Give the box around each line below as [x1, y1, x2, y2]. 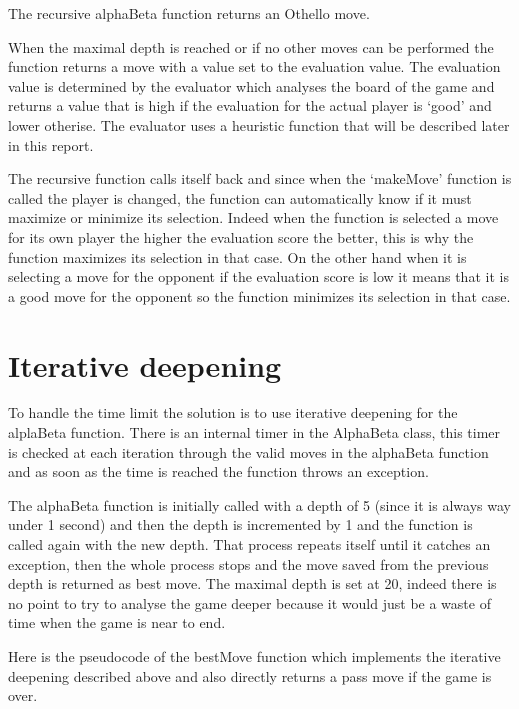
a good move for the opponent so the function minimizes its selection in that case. [8, 285, 511, 306]
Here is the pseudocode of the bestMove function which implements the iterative [8, 645, 501, 666]
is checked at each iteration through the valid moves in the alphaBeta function [8, 441, 489, 462]
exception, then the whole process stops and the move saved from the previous [8, 553, 489, 574]
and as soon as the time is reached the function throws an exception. [8, 461, 429, 482]
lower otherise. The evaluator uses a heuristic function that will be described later [8, 114, 510, 135]
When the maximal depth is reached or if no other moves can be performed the [8, 36, 494, 57]
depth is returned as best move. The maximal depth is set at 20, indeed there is [8, 573, 497, 594]
